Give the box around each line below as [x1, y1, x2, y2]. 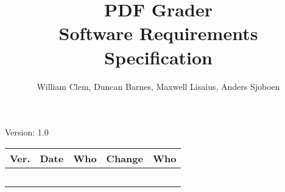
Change [106, 151, 143, 165]
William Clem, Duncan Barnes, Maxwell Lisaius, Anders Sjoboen [37, 80, 280, 92]
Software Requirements [58, 21, 258, 46]
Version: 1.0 [5, 126, 49, 139]
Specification [104, 44, 213, 69]
